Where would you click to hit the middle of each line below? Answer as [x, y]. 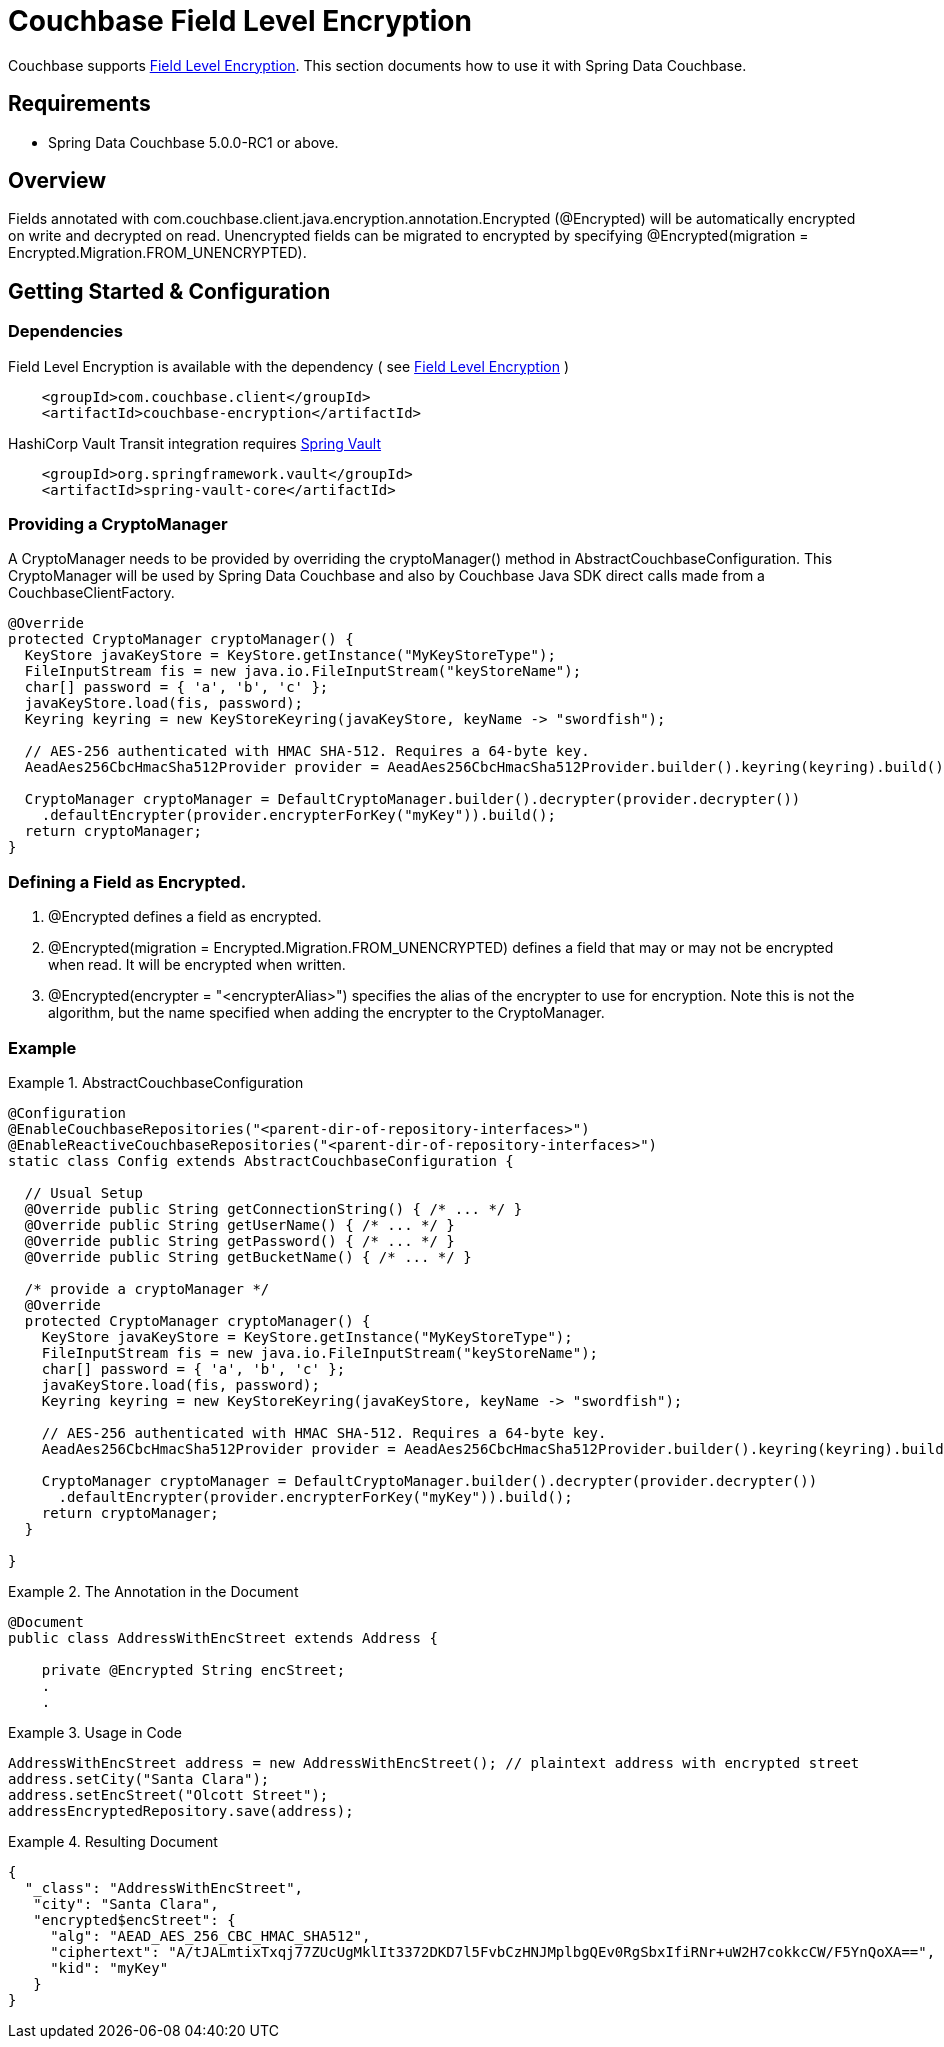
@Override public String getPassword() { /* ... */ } [239, 1240]
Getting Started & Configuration [169, 291]
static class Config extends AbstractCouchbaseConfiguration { [261, 1160]
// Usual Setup [83, 1192]
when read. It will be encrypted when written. [197, 965]
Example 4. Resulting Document [113, 1841]
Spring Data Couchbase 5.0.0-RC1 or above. [193, 142]
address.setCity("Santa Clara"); [139, 1778]
